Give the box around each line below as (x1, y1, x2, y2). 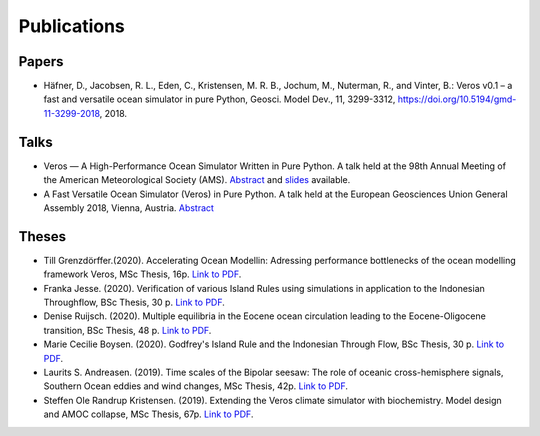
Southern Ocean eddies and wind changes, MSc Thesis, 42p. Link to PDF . (43, 380, 349, 392)
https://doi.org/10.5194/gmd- (397, 93, 517, 105)
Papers (18, 53, 64, 70)
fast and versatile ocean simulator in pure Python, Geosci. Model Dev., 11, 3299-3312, (43, 93, 396, 105)
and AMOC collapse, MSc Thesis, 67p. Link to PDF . (43, 408, 254, 420)
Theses (18, 228, 67, 245)
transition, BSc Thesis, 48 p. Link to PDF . (43, 324, 212, 336)
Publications (18, 15, 125, 37)
